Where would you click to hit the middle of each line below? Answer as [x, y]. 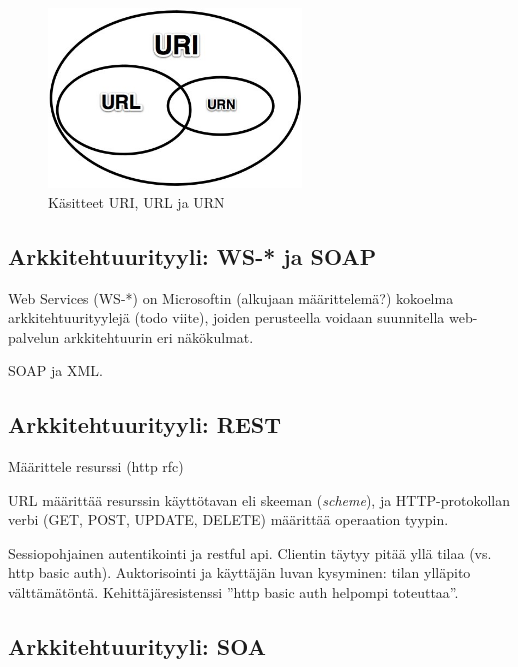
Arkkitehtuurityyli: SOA [137, 646]
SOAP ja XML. [55, 370]
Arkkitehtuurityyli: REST [145, 424]
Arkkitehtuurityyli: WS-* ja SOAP [192, 255]
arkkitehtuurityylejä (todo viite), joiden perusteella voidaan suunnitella [226, 317]
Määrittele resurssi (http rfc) [96, 466]
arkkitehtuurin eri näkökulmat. [159, 336]
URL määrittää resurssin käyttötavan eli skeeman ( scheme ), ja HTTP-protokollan [259, 499]
